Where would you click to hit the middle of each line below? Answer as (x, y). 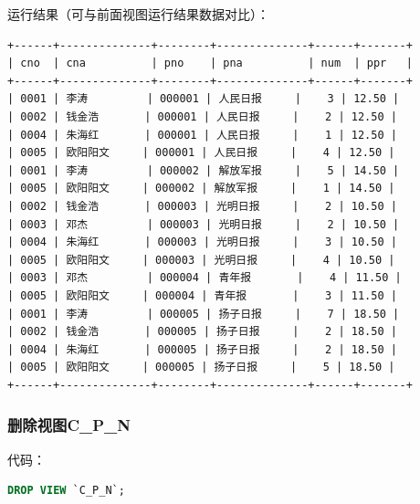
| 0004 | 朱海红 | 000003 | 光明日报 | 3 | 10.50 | (202, 242)
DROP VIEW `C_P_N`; (66, 491)
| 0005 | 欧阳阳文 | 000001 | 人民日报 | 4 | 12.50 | (201, 153)
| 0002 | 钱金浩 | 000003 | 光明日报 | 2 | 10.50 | (202, 206)
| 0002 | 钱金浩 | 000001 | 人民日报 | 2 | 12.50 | (202, 116)
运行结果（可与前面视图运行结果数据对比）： (138, 14)
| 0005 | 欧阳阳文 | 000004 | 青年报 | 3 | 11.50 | (202, 295)
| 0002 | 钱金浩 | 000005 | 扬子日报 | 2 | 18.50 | (202, 332)
